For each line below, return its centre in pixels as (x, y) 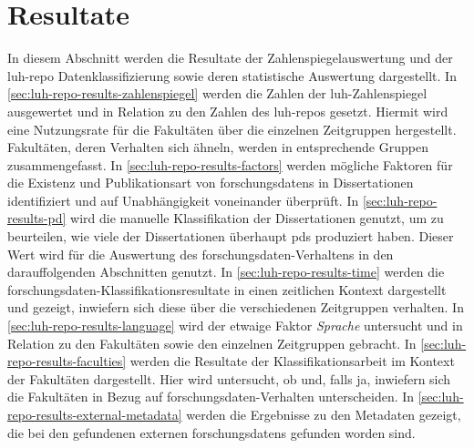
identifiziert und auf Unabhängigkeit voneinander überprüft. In (183, 200)
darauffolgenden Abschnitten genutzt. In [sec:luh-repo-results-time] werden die (226, 272)
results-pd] (37, 218)
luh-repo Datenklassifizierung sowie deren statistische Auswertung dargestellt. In (232, 75)
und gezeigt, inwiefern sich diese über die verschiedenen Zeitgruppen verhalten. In (236, 307)
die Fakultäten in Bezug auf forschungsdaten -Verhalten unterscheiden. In (211, 397)
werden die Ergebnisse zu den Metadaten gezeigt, (324, 414)
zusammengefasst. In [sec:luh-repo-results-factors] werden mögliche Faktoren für (230, 164)
